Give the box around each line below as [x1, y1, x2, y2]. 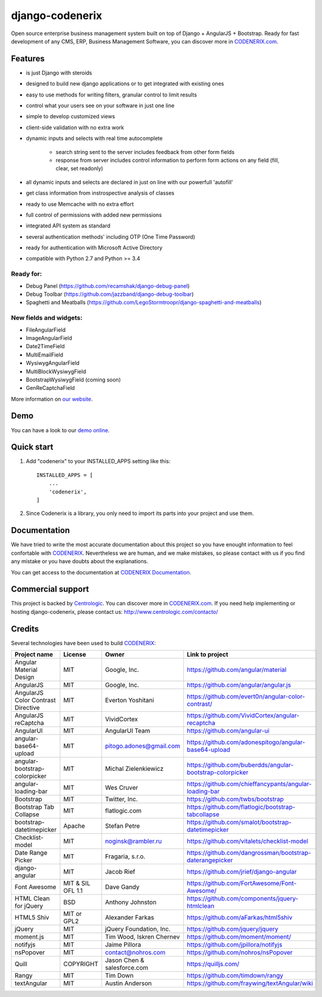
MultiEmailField [26, 351, 64, 358]
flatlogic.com [105, 807, 142, 815]
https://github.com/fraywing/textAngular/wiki [186, 979, 314, 987]
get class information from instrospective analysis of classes [26, 189, 175, 196]
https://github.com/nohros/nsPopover [186, 948, 293, 957]
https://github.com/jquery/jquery [186, 925, 279, 933]
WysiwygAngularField [26, 360, 80, 367]
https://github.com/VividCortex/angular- [186, 711, 300, 720]
